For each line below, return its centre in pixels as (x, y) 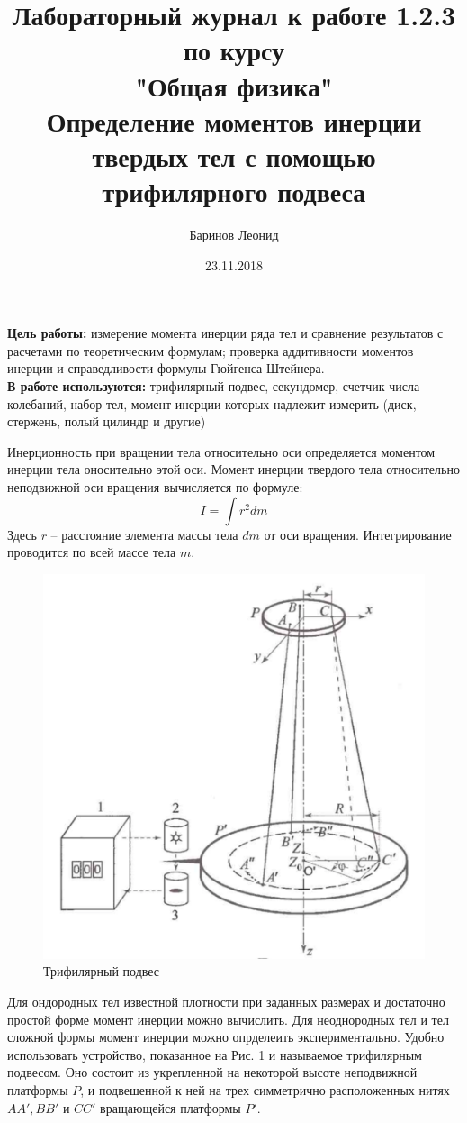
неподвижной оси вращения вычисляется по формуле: (155, 487)
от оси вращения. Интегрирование (358, 534)
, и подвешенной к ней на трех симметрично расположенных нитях (265, 1090)
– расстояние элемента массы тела (144, 534)
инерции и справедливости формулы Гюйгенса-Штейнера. (166, 368)
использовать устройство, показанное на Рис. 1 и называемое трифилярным (215, 1054)
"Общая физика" (234, 85)
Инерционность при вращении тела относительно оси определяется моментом (221, 451)
